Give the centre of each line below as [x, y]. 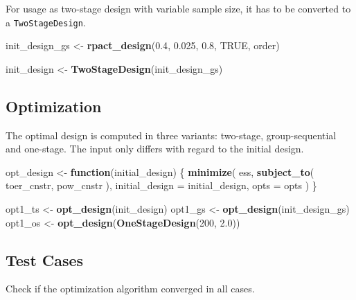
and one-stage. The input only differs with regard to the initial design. [155, 149]
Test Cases [45, 259]
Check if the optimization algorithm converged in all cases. [130, 289]
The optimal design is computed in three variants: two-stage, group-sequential [171, 135]
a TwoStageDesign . [46, 22]
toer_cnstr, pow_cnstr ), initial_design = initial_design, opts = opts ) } [161, 185]
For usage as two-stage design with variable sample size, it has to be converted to [178, 8]
